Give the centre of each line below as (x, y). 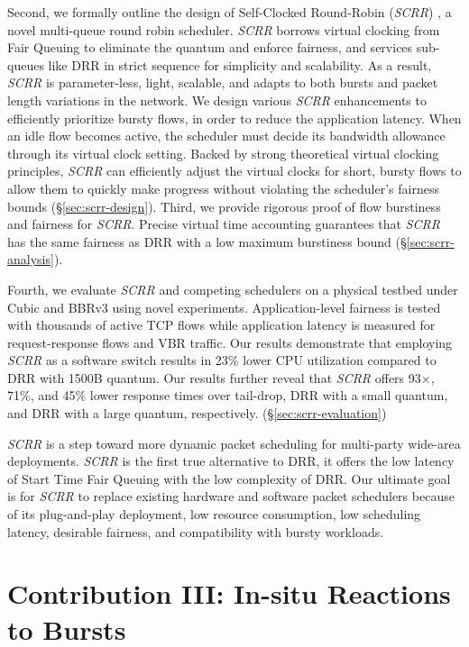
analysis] (31, 259)
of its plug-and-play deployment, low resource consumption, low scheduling (214, 514)
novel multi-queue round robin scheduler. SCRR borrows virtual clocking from (224, 29)
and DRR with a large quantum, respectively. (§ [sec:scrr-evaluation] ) (197, 413)
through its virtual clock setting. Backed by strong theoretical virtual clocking (223, 153)
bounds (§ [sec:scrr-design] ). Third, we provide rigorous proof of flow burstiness (224, 206)
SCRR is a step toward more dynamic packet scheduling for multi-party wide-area (234, 443)
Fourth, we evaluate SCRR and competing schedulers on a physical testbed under (233, 289)
